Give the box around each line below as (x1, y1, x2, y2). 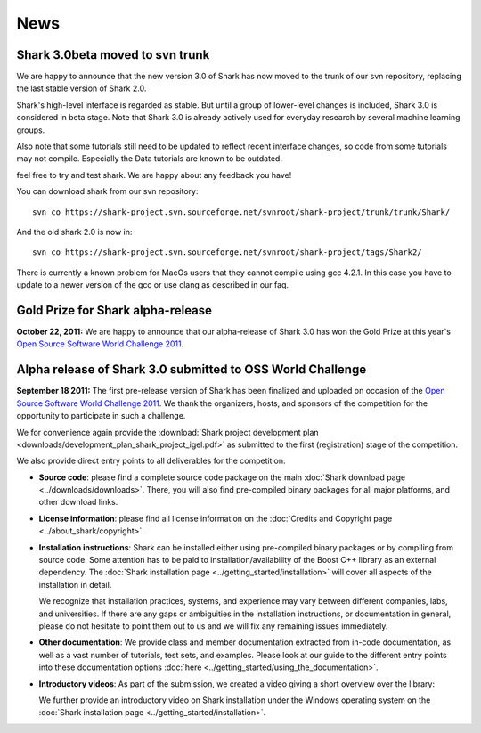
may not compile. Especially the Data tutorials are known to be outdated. (16, 153, 282, 164)
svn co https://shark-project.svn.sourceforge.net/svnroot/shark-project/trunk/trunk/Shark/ (32, 207, 451, 217)
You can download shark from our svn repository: (16, 186, 199, 197)
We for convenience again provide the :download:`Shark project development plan (16, 427, 320, 437)
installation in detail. (38, 579, 112, 590)
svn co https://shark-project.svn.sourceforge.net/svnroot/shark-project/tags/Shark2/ (32, 248, 422, 257)
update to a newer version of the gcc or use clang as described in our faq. (16, 280, 289, 290)
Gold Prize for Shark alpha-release (16, 303, 213, 318)
